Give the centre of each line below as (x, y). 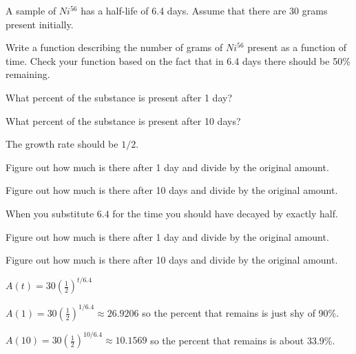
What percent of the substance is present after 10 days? (123, 120)
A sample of (31, 10)
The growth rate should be (62, 144)
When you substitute (50, 213)
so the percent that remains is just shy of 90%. (241, 312)
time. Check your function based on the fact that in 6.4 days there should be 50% (178, 60)
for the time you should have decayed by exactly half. (225, 213)
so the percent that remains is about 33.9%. (243, 340)
